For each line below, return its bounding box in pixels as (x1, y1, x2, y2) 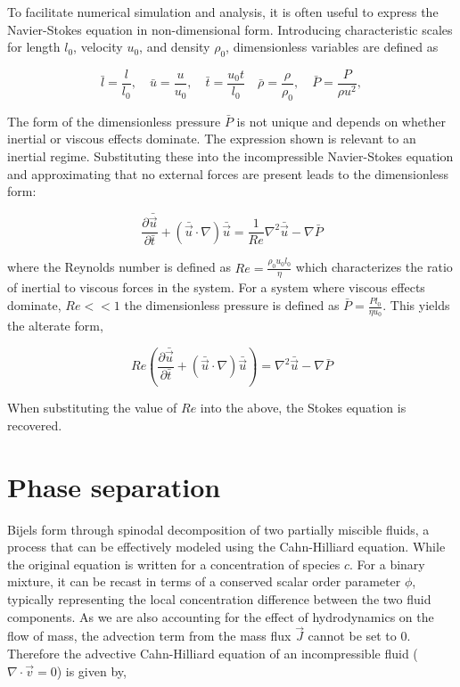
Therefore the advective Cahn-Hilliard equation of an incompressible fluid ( (7, 644, 418, 663)
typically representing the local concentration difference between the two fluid (7, 590, 431, 609)
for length (7, 37, 61, 56)
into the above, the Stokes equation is (200, 398, 407, 417)
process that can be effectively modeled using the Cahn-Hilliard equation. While (7, 537, 446, 556)
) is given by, (56, 661, 127, 680)
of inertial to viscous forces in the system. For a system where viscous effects (7, 278, 425, 297)
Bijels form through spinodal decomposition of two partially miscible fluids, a (7, 519, 430, 538)
